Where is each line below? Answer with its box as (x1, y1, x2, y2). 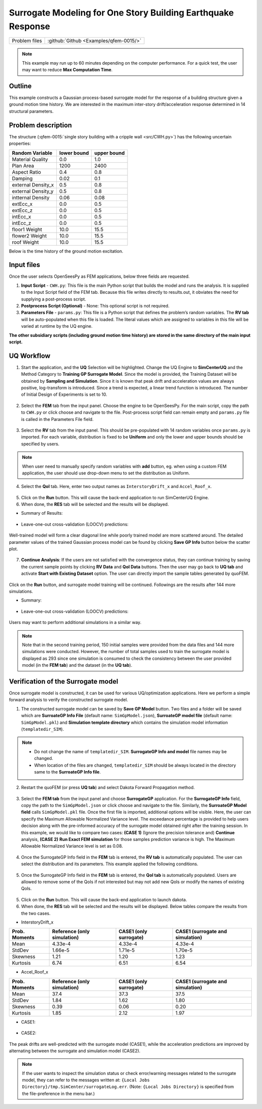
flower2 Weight (12, 232, 47, 239)
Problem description (9, 121, 72, 129)
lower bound (59, 150, 89, 156)
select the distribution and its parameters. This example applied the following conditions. (21, 861, 198, 867)
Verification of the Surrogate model (9, 677, 118, 686)
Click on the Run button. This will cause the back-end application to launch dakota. (21, 896, 187, 903)
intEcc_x (12, 213, 32, 220)
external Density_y (12, 187, 54, 194)
